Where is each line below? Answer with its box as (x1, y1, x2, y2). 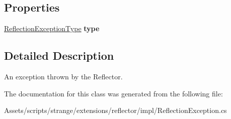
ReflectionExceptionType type (4, 23, 100, 34)
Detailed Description (4, 48, 114, 63)
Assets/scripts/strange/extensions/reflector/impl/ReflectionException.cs (4, 105, 227, 115)
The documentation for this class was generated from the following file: (4, 88, 223, 98)
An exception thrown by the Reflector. (4, 71, 123, 81)
